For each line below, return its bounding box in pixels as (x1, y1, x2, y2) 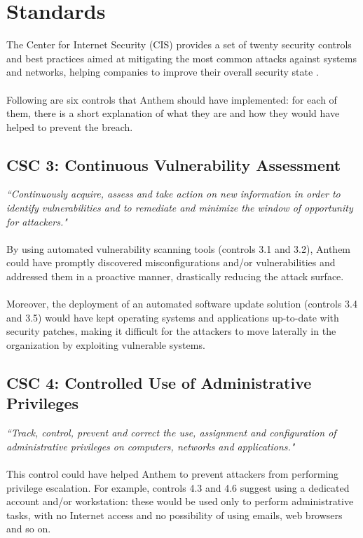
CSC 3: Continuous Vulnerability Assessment (6, 153, 341, 175)
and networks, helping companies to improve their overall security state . (6, 64, 319, 79)
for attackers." (6, 214, 67, 228)
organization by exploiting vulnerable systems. (6, 338, 205, 352)
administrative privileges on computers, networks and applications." (6, 439, 295, 453)
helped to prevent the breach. (6, 119, 133, 134)
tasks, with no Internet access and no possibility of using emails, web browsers (6, 507, 343, 522)
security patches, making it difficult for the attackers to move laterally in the (6, 324, 336, 338)
